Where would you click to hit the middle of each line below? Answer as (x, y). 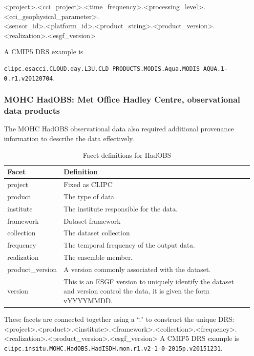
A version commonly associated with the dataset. (137, 269)
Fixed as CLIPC (88, 184)
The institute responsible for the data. (121, 208)
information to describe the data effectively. (69, 138)
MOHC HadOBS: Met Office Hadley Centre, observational (122, 99)
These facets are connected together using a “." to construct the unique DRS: (119, 319)
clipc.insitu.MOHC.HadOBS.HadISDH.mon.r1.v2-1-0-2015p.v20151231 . (113, 347)
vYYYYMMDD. (88, 300)
